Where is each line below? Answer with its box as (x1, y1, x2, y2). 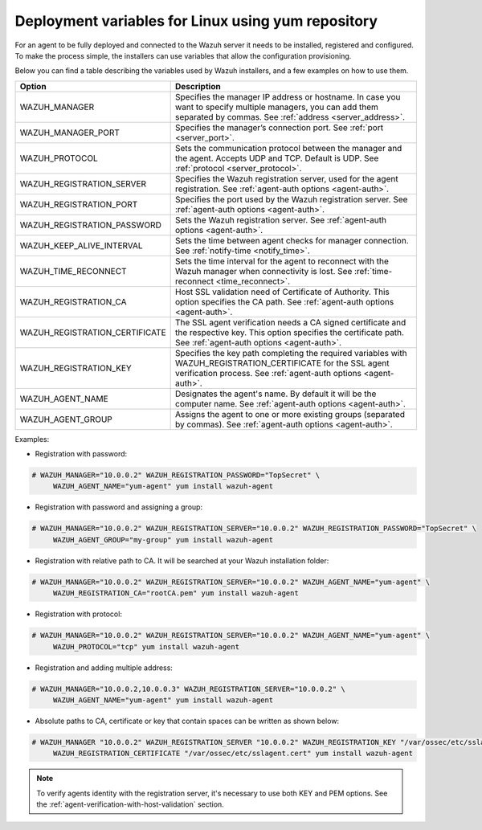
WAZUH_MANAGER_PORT (19, 127, 120, 138)
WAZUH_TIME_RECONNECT (19, 265, 127, 276)
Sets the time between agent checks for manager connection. (174, 235, 409, 246)
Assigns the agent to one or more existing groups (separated (174, 408, 406, 419)
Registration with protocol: (35, 609, 122, 619)
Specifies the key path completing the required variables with (174, 347, 407, 358)
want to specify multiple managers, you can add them (174, 101, 379, 112)
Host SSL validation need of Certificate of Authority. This (174, 286, 390, 297)
